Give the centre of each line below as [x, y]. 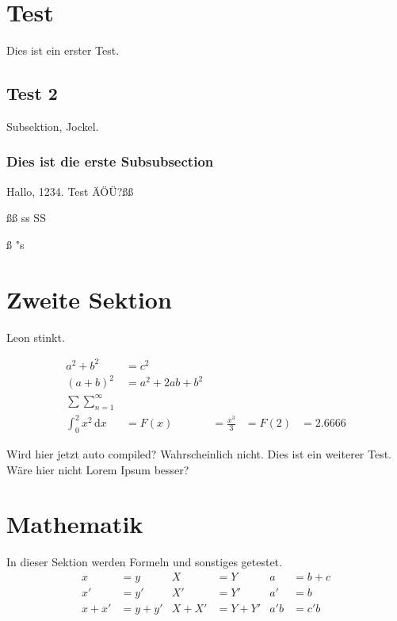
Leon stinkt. [36, 337]
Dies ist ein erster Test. [63, 50]
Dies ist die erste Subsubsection [110, 161]
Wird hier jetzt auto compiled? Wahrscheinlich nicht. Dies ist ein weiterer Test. [199, 453]
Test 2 [32, 93]
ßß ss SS [26, 218]
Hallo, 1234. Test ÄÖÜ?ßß [70, 191]
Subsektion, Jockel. [53, 126]
